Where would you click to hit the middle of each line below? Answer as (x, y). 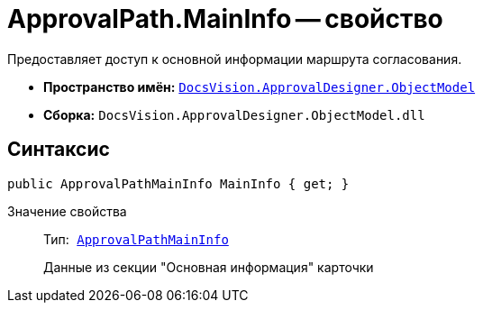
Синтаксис (59, 150)
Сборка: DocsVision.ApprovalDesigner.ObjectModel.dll (234, 114)
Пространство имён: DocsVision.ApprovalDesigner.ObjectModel (260, 87)
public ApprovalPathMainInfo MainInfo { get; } (178, 183)
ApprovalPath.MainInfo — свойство (225, 19)
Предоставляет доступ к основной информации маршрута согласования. (235, 59)
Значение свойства (67, 211)
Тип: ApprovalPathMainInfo (136, 239)
